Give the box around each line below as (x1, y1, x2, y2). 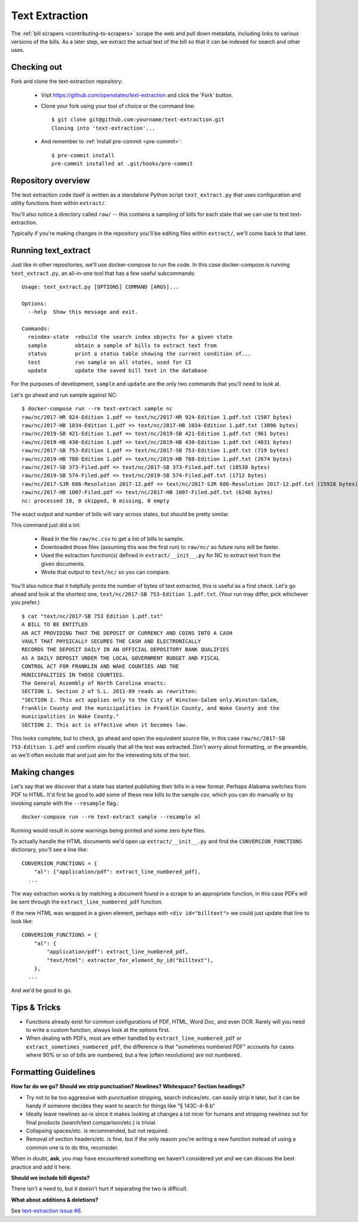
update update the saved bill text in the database (27, 367, 208, 374)
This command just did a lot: (11, 522, 81, 529)
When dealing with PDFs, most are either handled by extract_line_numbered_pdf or (26, 1034, 242, 1042)
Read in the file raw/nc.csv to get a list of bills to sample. (41, 535, 184, 542)
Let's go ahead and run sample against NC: (11, 391, 118, 399)
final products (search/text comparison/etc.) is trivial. (26, 1119, 157, 1126)
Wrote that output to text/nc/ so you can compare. (41, 568, 170, 576)
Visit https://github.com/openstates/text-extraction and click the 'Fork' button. (41, 91, 233, 99)
